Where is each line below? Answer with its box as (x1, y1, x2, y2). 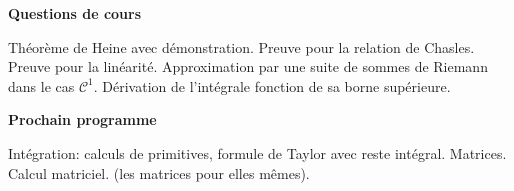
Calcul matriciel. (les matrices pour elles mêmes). (8, 162, 310, 183)
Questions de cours (8, 3, 142, 23)
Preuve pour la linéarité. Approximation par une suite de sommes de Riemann (8, 56, 488, 77)
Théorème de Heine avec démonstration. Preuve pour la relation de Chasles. (8, 36, 475, 57)
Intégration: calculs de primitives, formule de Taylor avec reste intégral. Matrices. (8, 142, 507, 163)
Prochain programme (8, 109, 157, 130)
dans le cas (8, 75, 75, 96)
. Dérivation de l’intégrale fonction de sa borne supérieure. (93, 75, 451, 96)
